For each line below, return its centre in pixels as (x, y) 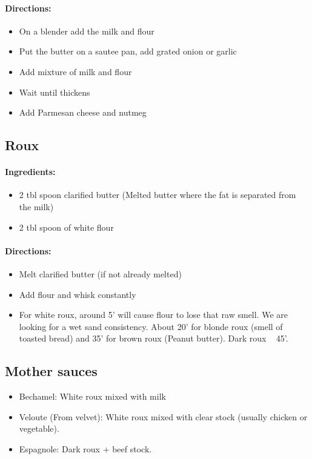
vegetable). (39, 428)
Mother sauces (51, 371)
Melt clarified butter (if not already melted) (100, 273)
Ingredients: (30, 172)
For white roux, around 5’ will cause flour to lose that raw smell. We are (154, 315)
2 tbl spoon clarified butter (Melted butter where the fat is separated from (158, 195)
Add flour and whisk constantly (78, 294)
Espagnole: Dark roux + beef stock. (85, 448)
